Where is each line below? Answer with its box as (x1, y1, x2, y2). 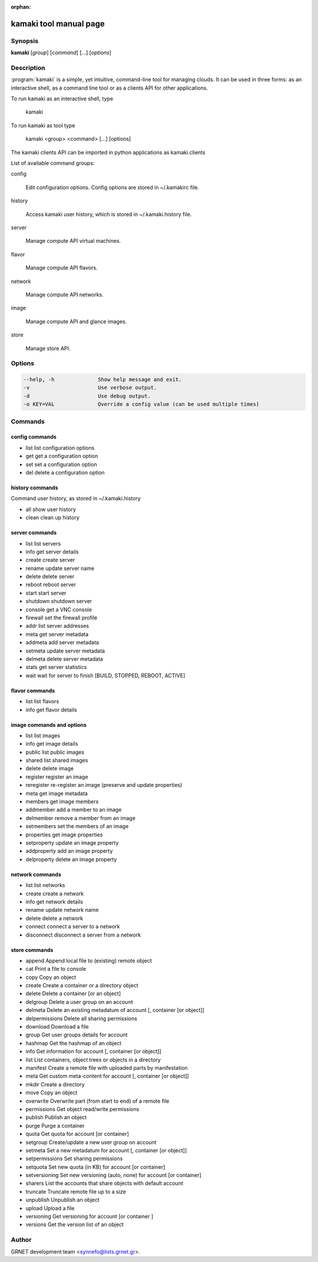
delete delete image (25, 765, 74, 772)
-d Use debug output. (23, 393, 151, 399)
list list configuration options (25, 444, 95, 451)
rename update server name (25, 565, 95, 572)
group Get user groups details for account (25, 1032, 128, 1039)
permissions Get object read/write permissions (25, 1105, 140, 1112)
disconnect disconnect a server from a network (25, 931, 141, 938)
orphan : (11, 4, 31, 10)
